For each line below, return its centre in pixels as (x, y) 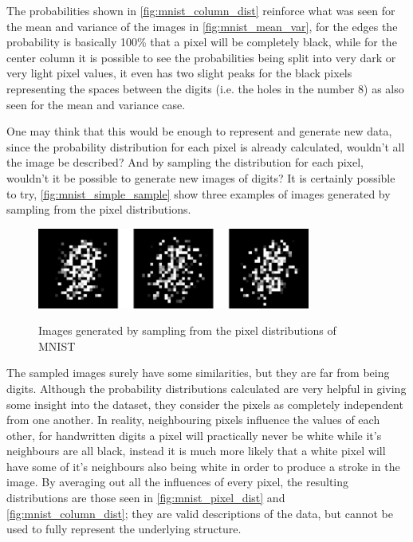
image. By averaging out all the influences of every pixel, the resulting (178, 482)
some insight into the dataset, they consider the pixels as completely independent (205, 404)
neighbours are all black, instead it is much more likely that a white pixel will (196, 451)
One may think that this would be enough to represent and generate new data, (199, 131)
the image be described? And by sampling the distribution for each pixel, (185, 162)
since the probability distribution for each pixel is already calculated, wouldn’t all (206, 146)
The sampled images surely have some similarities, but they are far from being (198, 373)
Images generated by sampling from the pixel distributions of (187, 330)
